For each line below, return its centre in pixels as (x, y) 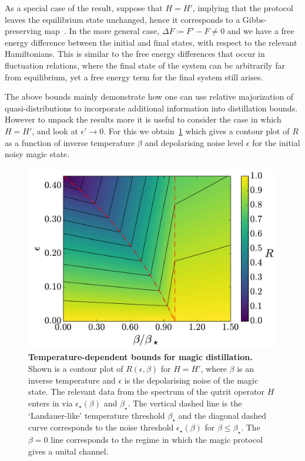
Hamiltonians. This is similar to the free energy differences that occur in (135, 54)
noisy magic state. (37, 154)
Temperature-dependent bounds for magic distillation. (140, 357)
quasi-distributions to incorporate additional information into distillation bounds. (151, 108)
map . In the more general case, (102, 31)
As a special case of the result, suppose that (84, 8)
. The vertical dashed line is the (185, 403)
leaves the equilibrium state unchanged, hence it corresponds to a (123, 19)
